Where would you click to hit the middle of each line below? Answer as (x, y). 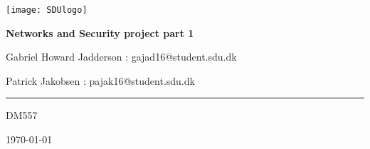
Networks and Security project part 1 (100, 32)
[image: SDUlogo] (47, 10)
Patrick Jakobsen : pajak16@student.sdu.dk (100, 80)
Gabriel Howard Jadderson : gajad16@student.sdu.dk (121, 57)
